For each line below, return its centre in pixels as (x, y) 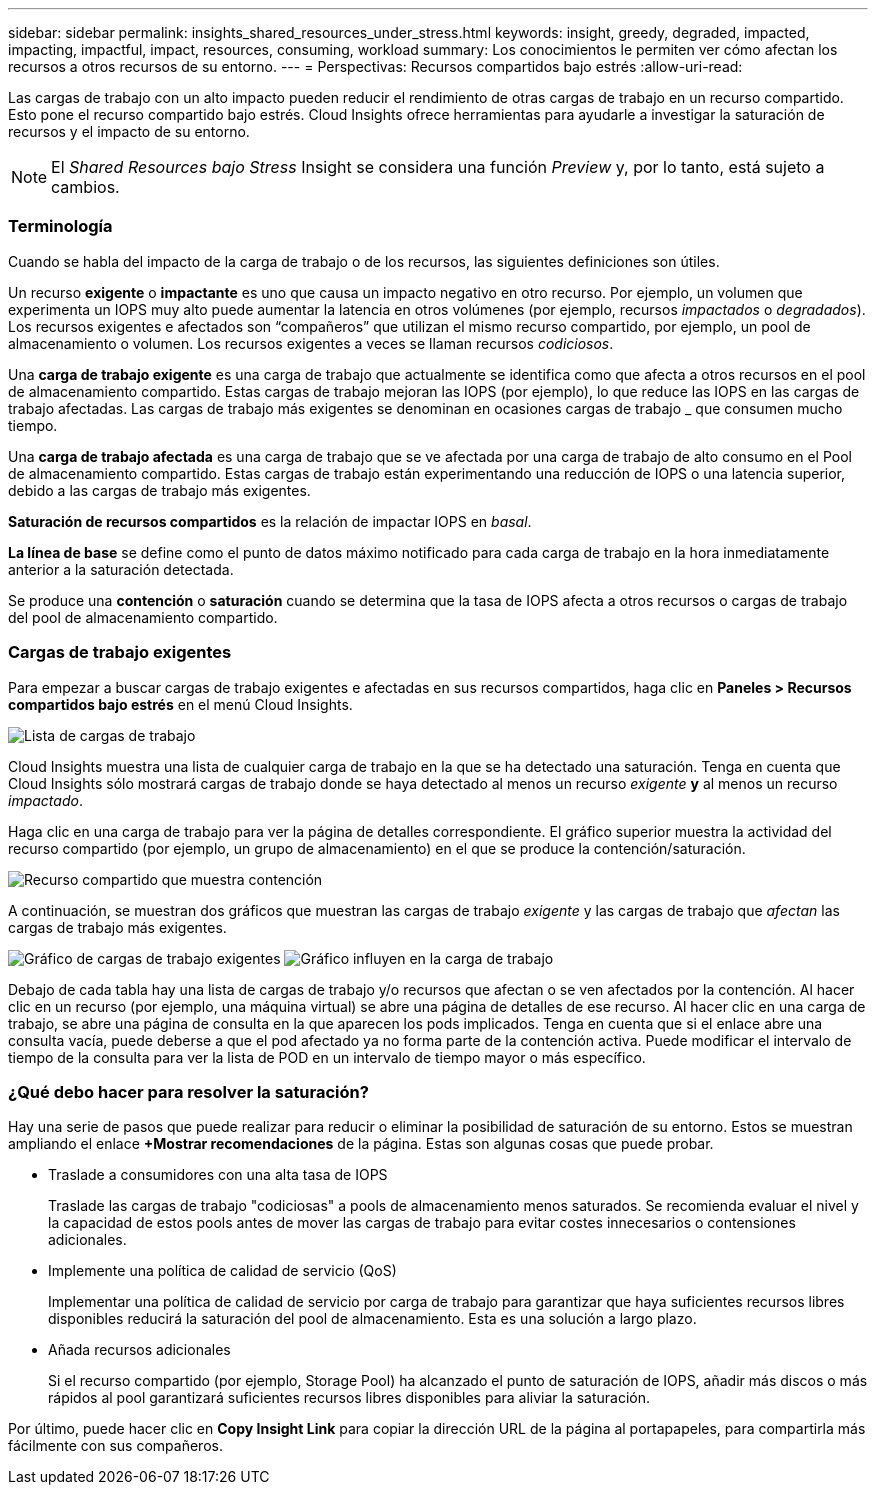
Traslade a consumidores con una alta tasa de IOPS (218, 1175)
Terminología (60, 226)
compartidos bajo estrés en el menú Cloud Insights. (180, 704)
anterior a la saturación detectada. (121, 569)
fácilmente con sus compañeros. (115, 1446)
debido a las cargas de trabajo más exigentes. (159, 490)
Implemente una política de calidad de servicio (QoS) (222, 1271)
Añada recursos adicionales (139, 1350)
